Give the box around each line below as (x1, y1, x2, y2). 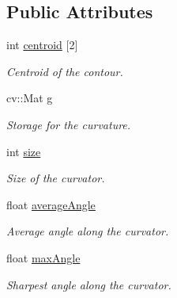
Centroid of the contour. (6, 63, 123, 79)
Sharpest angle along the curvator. (6, 276, 171, 292)
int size (6, 143, 41, 159)
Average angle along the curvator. (6, 223, 169, 239)
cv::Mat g (6, 90, 53, 106)
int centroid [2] (6, 36, 78, 53)
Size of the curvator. (6, 170, 105, 186)
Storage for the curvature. (6, 116, 131, 132)
